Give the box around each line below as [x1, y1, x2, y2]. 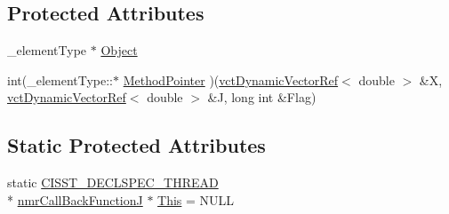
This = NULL [157, 190, 235, 209]
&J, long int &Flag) [207, 88, 317, 107]
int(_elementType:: [7, 70, 113, 89]
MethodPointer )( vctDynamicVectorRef [123, 70, 339, 89]
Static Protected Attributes [7, 131, 266, 159]
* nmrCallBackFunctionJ [7, 190, 143, 209]
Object [100, 41, 138, 59]
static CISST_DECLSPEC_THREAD [7, 173, 219, 192]
